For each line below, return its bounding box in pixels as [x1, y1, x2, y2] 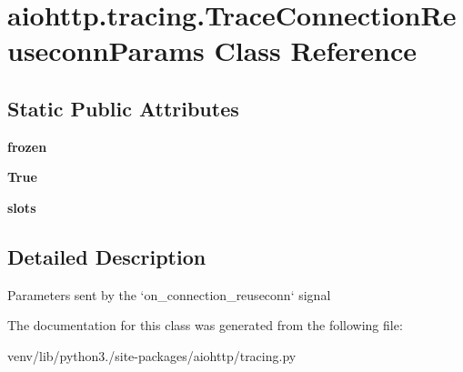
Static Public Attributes [7, 94, 239, 122]
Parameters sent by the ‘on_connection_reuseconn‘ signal [7, 285, 331, 304]
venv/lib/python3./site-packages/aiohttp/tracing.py [7, 346, 297, 365]
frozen [7, 136, 47, 156]
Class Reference [214, 32, 417, 69]
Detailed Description [7, 242, 206, 270]
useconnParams [7, 32, 205, 69]
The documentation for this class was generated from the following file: [7, 316, 403, 335]
